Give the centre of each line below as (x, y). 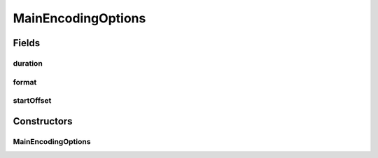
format (25, 82)
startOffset (32, 101)
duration (28, 63)
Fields (27, 43)
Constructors (43, 121)
